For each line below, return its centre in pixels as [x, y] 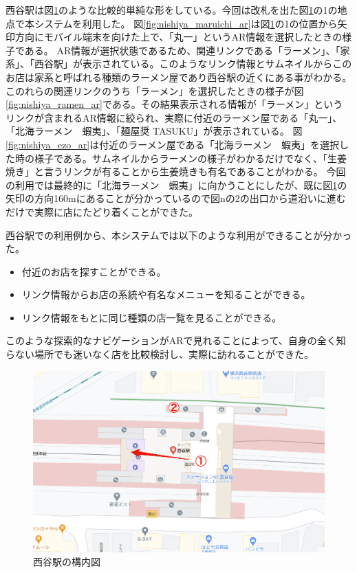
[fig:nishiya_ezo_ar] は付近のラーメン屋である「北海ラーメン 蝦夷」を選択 [172, 144]
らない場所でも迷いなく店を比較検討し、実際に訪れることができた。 [160, 354]
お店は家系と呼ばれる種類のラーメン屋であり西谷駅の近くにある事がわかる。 [179, 77]
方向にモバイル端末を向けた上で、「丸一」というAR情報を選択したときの [178, 37]
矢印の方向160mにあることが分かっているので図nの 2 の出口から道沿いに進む [176, 198]
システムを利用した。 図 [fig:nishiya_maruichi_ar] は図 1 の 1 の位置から [186, 23]
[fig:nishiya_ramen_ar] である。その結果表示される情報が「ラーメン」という [174, 104]
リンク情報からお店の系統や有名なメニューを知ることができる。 [166, 294]
